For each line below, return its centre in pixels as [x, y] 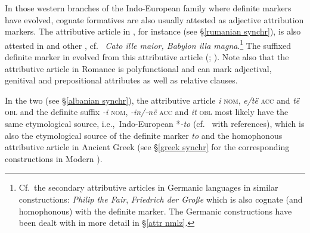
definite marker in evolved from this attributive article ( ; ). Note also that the [147, 57]
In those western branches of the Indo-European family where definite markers [148, 8]
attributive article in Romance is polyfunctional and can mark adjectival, [138, 68]
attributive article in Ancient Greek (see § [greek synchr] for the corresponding [147, 147]
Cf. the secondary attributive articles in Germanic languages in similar [148, 187]
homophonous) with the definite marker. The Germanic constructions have [155, 211]
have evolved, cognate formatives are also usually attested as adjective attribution [154, 19]
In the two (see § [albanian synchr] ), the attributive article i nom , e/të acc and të [152, 100]
